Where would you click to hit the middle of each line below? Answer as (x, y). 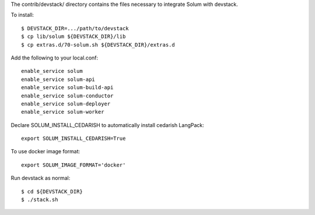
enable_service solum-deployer (66, 104)
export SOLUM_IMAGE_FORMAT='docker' (73, 165)
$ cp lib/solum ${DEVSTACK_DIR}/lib (73, 37)
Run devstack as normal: (41, 178)
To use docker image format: (45, 151)
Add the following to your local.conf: (55, 58)
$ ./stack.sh (40, 200)
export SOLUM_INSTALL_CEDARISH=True (73, 139)
